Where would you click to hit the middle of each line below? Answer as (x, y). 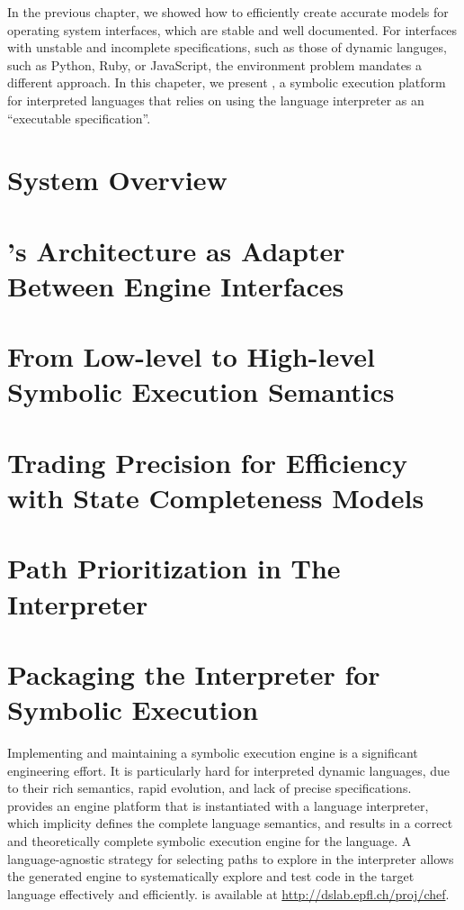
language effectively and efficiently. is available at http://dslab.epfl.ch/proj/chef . (228, 893)
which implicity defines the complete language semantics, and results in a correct (230, 823)
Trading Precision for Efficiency (207, 462)
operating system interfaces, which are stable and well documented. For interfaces (232, 29)
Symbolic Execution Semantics (201, 391)
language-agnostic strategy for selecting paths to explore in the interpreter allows (231, 858)
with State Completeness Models (216, 498)
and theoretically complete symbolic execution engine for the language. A (210, 841)
